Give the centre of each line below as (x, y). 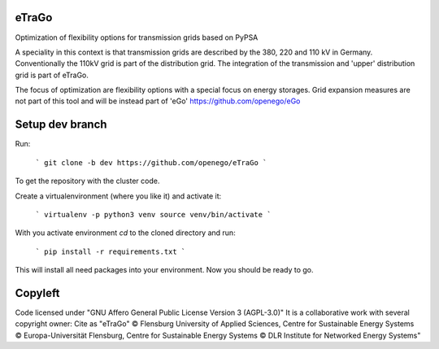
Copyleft (37, 293)
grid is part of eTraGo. (52, 75)
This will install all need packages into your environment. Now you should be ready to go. (164, 270)
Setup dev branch (61, 125)
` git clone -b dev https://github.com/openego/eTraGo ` (151, 162)
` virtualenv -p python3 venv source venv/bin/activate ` (153, 214)
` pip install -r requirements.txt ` (111, 251)
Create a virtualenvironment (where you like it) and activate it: (118, 196)
